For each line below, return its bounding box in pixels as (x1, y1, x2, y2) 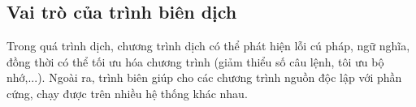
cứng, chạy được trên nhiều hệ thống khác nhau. (6, 84, 248, 101)
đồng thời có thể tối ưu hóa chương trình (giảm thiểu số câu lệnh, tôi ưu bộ (6, 53, 384, 70)
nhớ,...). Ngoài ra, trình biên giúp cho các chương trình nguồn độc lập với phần (6, 69, 402, 86)
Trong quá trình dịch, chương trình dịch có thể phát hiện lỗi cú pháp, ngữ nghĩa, (6, 37, 410, 54)
